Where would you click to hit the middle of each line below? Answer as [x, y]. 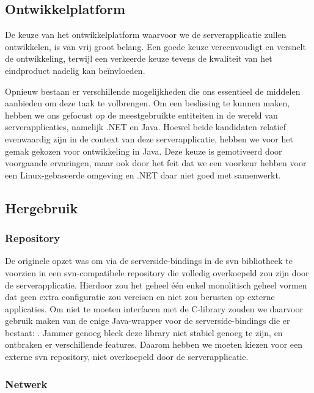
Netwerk [26, 384]
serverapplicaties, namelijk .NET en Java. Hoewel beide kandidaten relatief [145, 127]
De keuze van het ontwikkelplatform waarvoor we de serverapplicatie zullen [146, 35]
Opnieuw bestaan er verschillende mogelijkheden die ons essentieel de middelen [153, 91]
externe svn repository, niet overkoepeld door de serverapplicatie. [127, 357]
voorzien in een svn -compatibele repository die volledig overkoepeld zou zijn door [157, 272]
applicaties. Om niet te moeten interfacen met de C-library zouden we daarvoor [154, 308]
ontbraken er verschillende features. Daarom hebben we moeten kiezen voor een [154, 344]
